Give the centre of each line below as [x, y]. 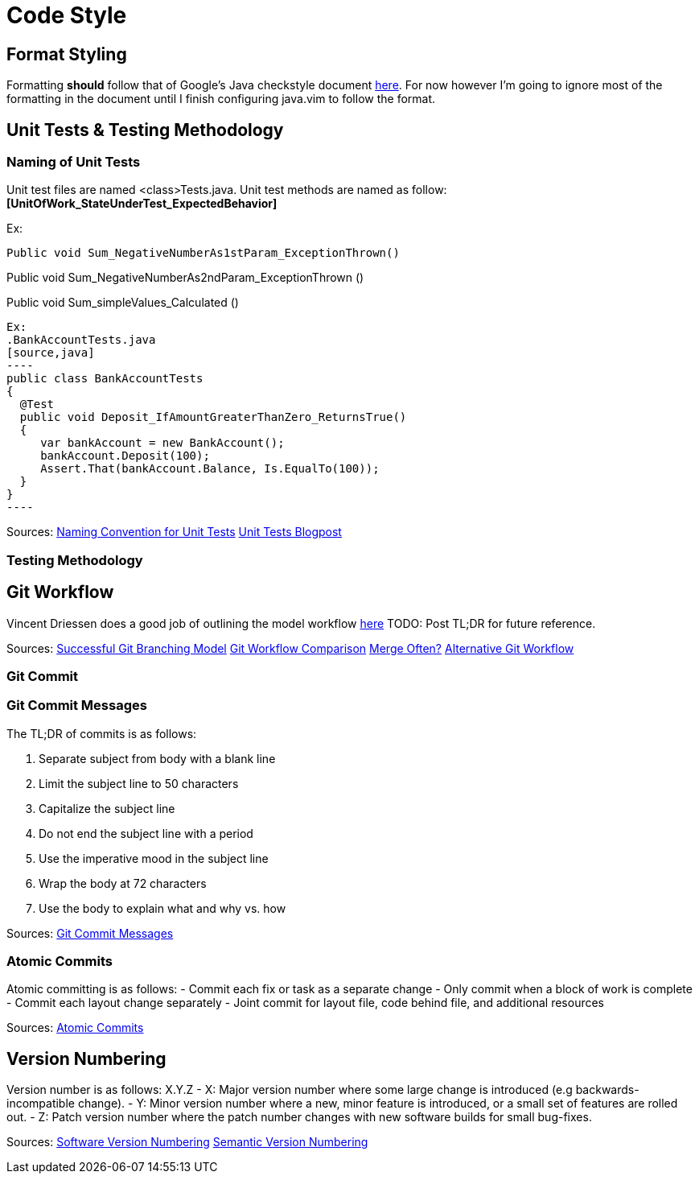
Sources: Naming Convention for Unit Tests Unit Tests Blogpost [174, 532]
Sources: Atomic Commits [75, 1028]
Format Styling [67, 54]
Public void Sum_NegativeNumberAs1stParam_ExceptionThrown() [203, 253]
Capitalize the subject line [107, 808]
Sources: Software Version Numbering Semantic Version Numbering [187, 1142]
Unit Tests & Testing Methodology [145, 130]
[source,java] [51, 353]
